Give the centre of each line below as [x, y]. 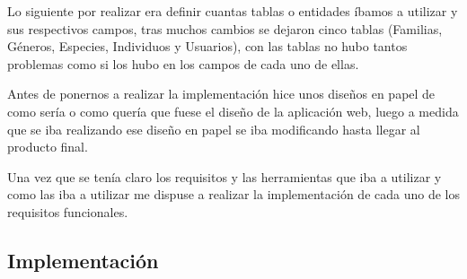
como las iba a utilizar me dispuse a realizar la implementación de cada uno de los [233, 194]
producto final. [48, 147]
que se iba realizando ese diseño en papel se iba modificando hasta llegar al [214, 129]
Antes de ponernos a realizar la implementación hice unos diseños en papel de [221, 94]
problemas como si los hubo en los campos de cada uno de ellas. [183, 63]
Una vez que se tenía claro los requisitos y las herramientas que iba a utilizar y [225, 176]
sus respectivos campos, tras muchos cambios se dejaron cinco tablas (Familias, [225, 28]
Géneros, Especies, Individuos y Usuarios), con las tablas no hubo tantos [207, 46]
